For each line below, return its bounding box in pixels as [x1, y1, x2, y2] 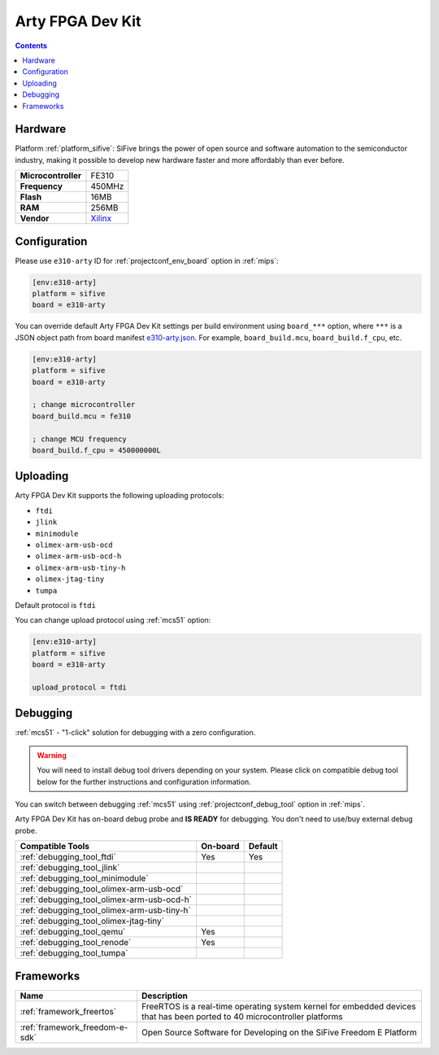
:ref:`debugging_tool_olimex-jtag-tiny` [20, 916, 164, 927]
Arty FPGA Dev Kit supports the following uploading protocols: [15, 491, 224, 501]
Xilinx [90, 212, 112, 224]
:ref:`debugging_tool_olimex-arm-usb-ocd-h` [20, 894, 193, 905]
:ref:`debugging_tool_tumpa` [20, 948, 128, 959]
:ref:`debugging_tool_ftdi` [20, 851, 117, 863]
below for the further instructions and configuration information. [37, 777, 251, 786]
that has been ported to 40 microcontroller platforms [141, 1010, 343, 1022]
